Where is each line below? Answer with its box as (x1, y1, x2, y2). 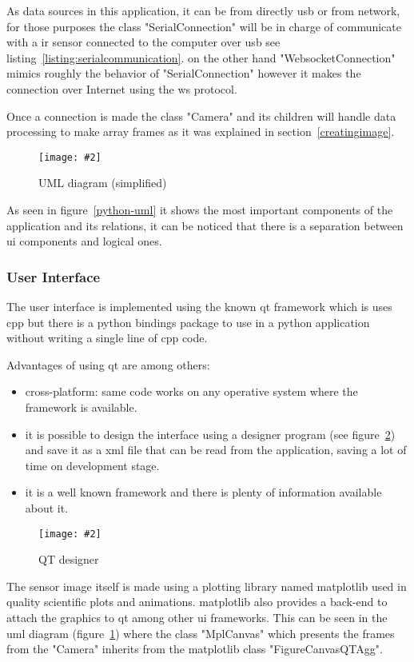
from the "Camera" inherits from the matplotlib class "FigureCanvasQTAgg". (6, 640, 383, 657)
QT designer (38, 551, 99, 568)
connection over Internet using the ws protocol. (6, 80, 237, 97)
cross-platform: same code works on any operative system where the (25, 383, 358, 400)
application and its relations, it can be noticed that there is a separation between (6, 217, 404, 233)
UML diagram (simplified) (38, 174, 167, 191)
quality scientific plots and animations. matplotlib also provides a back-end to (6, 593, 388, 610)
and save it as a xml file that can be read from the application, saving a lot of (25, 441, 407, 458)
